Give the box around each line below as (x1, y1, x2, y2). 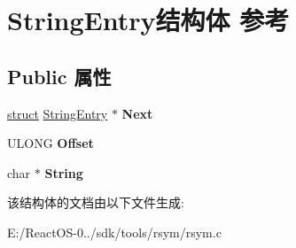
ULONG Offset (7, 134, 94, 152)
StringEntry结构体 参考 (7, 2, 290, 38)
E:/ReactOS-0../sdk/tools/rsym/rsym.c (7, 222, 222, 241)
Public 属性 (7, 62, 112, 89)
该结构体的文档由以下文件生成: (7, 193, 184, 212)
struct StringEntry (7, 104, 108, 122)
